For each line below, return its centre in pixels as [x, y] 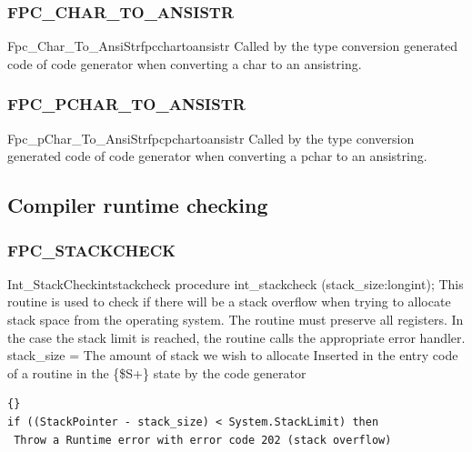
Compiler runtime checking [138, 205]
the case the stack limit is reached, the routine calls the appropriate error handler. [236, 337]
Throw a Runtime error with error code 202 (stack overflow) [203, 440]
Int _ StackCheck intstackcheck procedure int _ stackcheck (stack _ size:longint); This [236, 283]
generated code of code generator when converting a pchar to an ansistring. [217, 156]
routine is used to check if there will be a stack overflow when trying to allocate [229, 301]
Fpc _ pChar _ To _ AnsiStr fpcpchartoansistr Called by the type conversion [211, 138]
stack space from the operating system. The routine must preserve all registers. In [236, 319]
